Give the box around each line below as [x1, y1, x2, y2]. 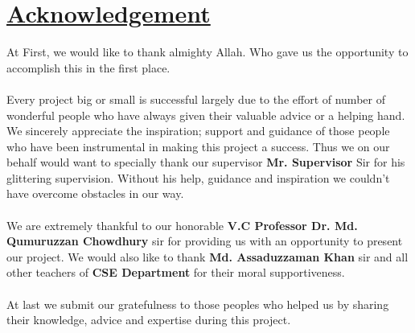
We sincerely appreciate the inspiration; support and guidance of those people [6, 122, 390, 139]
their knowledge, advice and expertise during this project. [6, 311, 291, 328]
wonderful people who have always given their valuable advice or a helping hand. [6, 106, 405, 123]
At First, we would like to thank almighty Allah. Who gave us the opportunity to [6, 43, 409, 60]
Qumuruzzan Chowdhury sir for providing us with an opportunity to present [6, 232, 403, 249]
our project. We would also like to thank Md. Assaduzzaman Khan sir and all [6, 248, 409, 265]
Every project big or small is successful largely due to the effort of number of [6, 90, 385, 107]
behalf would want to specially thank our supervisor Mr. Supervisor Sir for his [6, 154, 405, 171]
